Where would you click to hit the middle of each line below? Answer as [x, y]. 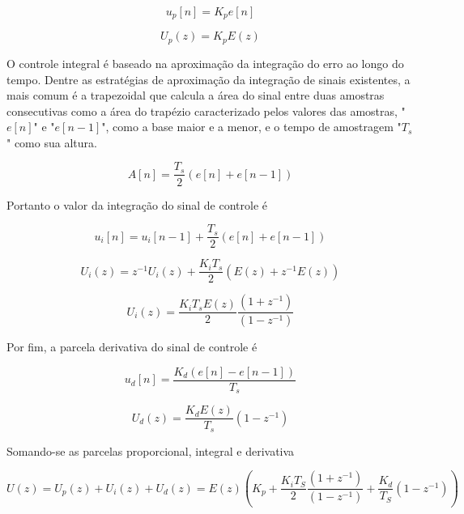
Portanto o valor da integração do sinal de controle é [137, 204]
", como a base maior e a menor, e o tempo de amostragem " [251, 127]
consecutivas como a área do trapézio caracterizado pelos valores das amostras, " [206, 110]
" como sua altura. [52, 142]
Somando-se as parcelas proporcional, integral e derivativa [151, 450]
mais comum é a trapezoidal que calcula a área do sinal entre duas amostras [196, 95]
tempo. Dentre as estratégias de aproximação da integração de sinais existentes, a [209, 79]
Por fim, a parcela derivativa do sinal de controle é [132, 347]
